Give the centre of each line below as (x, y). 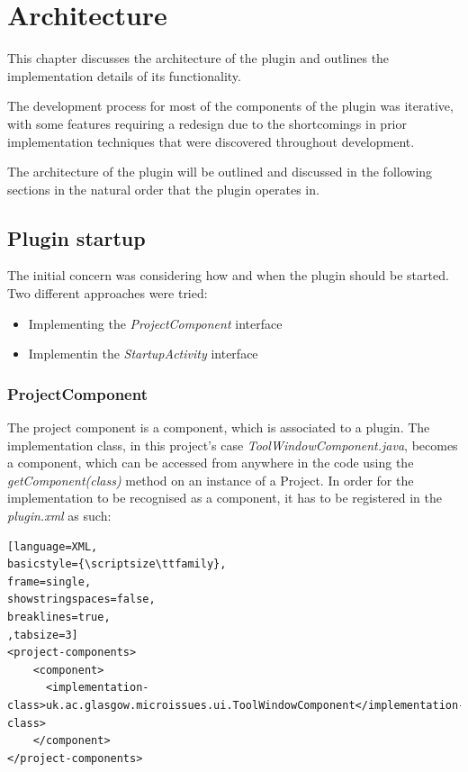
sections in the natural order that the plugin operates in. (163, 189)
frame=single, (49, 581)
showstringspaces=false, (81, 599)
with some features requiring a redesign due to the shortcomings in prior (207, 123)
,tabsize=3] (43, 635)
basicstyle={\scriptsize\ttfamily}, (117, 564)
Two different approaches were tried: (108, 293)
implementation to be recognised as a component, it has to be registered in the (225, 498)
